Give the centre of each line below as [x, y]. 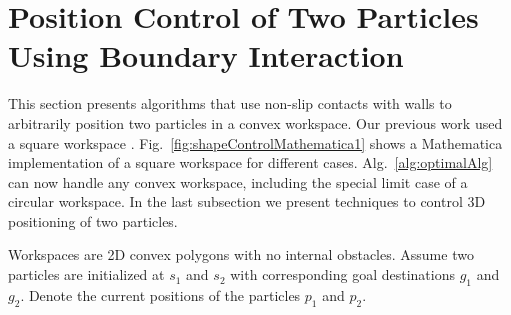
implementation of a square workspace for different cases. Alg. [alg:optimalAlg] [250, 162]
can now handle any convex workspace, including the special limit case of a [238, 181]
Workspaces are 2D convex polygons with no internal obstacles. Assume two [241, 254]
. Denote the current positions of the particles [160, 294]
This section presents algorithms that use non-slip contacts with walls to [230, 103]
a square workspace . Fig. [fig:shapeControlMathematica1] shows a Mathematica [255, 142]
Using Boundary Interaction [206, 55]
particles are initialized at [86, 274]
